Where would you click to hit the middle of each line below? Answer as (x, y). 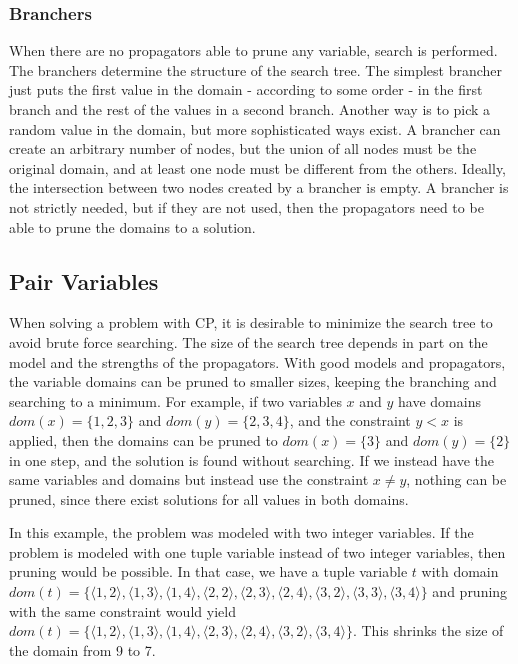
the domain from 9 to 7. (82, 649)
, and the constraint (350, 420)
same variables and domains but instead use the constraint (189, 479)
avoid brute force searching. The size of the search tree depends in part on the (248, 341)
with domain (460, 571)
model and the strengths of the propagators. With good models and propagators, (257, 361)
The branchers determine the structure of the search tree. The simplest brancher (256, 69)
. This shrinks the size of (428, 630)
